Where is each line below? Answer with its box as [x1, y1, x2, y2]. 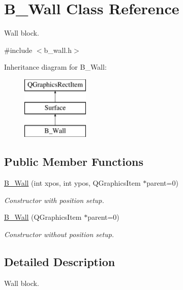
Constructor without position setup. [4, 228, 114, 239]
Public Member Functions [4, 154, 143, 169]
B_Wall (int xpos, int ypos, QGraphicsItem [4, 178, 141, 188]
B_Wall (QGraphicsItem [4, 212, 82, 222]
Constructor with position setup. [4, 194, 104, 205]
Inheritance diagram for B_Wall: [4, 62, 107, 72]
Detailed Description [4, 253, 115, 269]
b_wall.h [44, 44, 72, 55]
